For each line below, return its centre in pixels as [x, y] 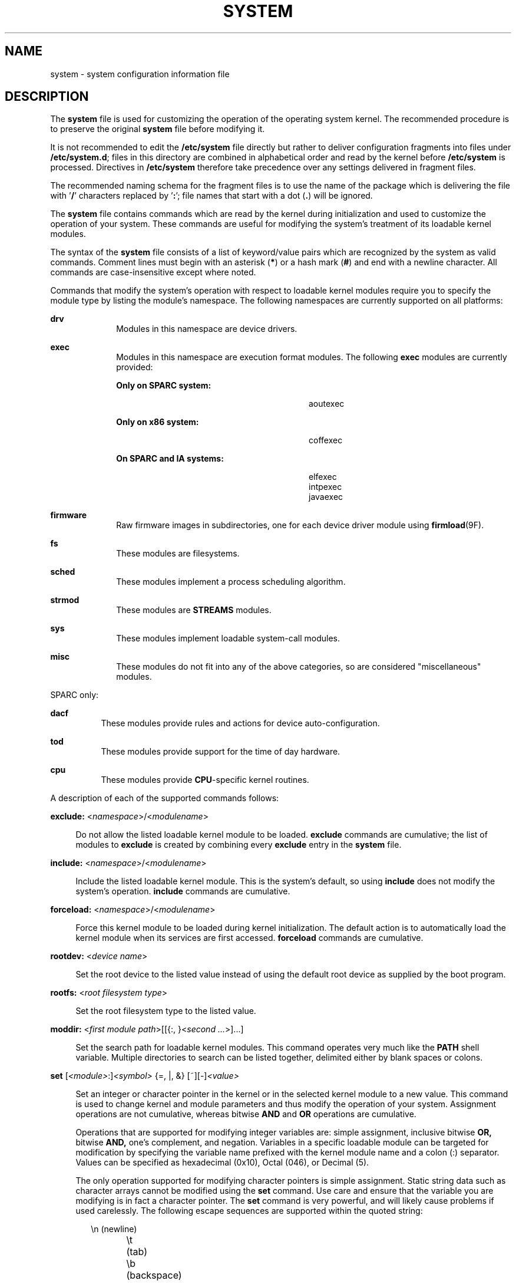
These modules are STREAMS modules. [194, 610]
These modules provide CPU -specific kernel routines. [205, 780]
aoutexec [327, 404]
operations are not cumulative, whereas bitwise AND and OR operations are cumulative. [246, 1114]
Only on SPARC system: [164, 386]
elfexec [323, 477]
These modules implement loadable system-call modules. [228, 638]
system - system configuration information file [140, 74]
